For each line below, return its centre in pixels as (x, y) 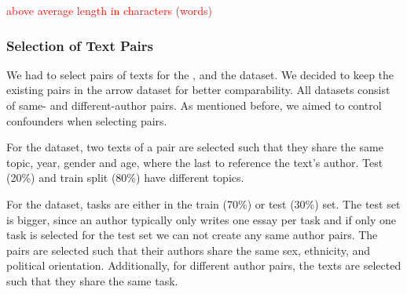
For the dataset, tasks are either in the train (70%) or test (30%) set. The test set (203, 203)
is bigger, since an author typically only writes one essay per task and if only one (202, 219)
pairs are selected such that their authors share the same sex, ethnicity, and (189, 250)
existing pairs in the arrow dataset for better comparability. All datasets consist (198, 90)
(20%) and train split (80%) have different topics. (125, 178)
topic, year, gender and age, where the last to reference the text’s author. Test (195, 162)
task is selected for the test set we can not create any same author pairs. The (192, 235)
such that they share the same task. (92, 280)
